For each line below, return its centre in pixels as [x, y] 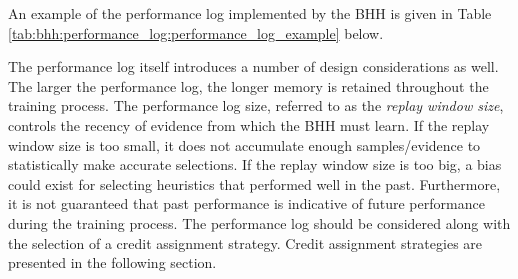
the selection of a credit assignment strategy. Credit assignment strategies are [245, 242]
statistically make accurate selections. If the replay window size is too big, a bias [255, 164]
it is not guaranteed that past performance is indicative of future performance [246, 203]
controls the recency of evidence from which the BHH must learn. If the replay [249, 124]
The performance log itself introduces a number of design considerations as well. [253, 66]
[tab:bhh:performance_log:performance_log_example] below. [196, 32]
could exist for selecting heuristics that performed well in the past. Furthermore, [254, 183]
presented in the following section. [112, 262]
